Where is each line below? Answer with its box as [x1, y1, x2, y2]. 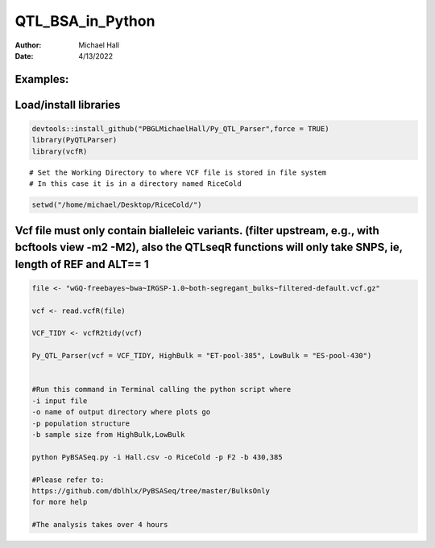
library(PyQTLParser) [31, 135, 118, 145]
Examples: [14, 72, 69, 86]
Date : [14, 51, 34, 60]
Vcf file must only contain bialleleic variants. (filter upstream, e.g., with [14, 224, 380, 237]
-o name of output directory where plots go [31, 407, 211, 417]
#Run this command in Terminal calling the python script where [31, 385, 292, 394]
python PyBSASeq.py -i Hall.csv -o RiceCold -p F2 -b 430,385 [31, 452, 283, 462]
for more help [31, 497, 88, 507]
